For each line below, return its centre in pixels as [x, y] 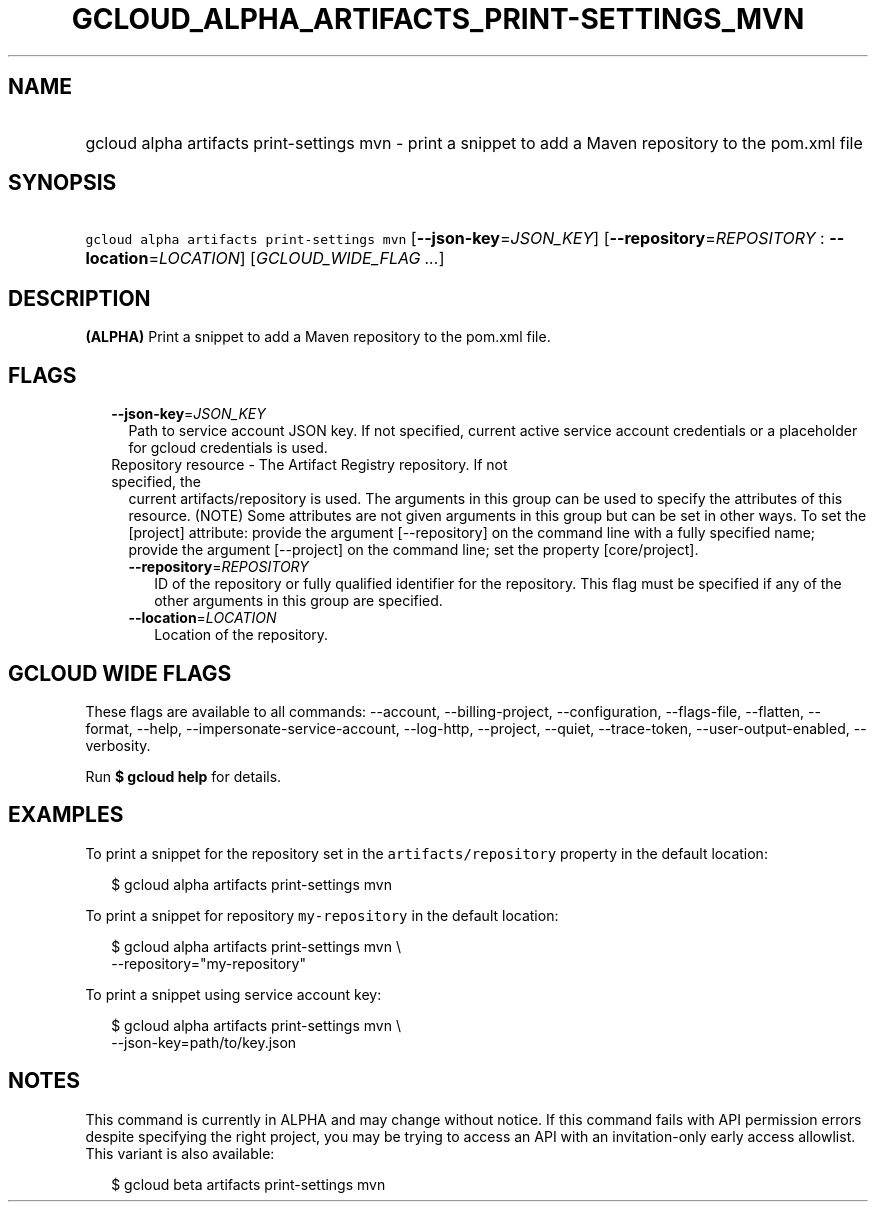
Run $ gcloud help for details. [183, 776]
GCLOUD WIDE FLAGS [120, 673]
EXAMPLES [66, 815]
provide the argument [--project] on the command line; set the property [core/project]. [413, 550]
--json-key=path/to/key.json [204, 1042]
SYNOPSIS [62, 183]
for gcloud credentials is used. [228, 448]
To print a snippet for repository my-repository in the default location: [322, 915]
